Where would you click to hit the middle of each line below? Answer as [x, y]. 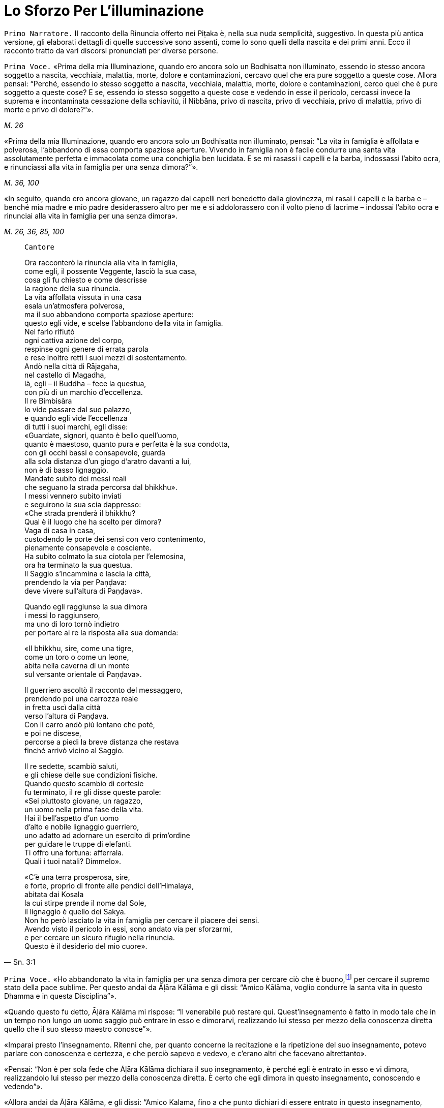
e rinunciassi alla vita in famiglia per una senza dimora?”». [101, 167]
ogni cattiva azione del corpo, [74, 340]
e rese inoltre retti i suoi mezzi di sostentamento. [106, 357]
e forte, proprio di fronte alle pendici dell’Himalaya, [109, 885]
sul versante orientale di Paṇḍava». [83, 674]
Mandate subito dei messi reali [76, 478]
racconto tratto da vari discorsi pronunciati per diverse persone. [111, 50]
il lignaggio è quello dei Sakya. [75, 911]
